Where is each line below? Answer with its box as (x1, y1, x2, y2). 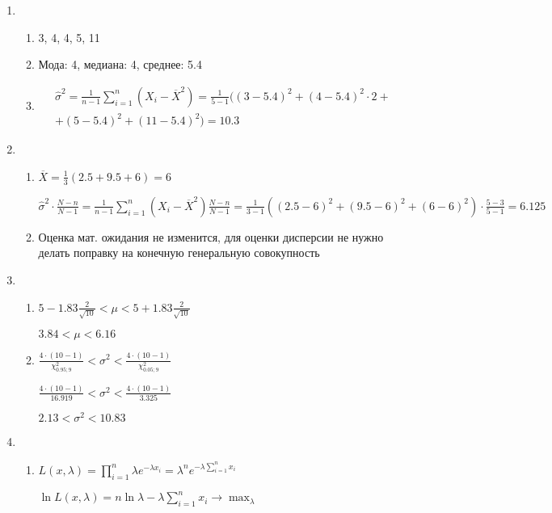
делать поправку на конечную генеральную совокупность (38, 244, 320, 261)
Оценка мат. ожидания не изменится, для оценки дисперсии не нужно (38, 228, 384, 245)
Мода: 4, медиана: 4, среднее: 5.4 (38, 56, 202, 73)
